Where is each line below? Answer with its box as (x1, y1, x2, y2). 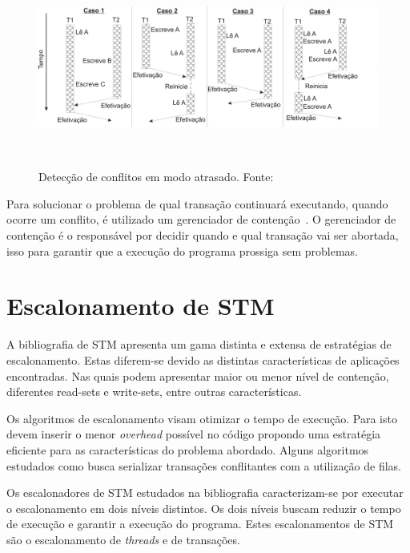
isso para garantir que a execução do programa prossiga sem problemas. (6, 242, 358, 259)
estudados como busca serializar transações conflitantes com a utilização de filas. (6, 457, 402, 474)
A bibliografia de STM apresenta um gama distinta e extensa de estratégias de (6, 336, 392, 353)
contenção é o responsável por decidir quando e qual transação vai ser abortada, (6, 227, 399, 244)
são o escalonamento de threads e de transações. (6, 531, 240, 547)
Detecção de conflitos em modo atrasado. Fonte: (38, 168, 274, 185)
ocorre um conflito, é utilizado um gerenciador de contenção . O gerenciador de (6, 211, 396, 228)
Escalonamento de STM (6, 289, 275, 322)
